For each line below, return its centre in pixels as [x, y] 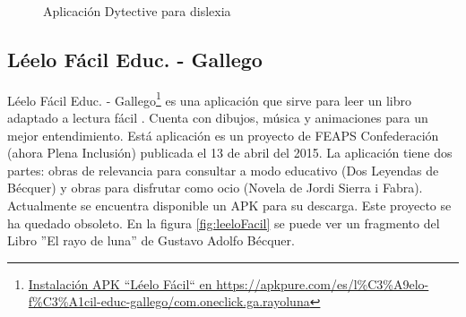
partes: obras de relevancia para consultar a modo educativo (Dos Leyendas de [223, 170]
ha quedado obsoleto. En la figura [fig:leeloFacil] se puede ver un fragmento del [224, 223]
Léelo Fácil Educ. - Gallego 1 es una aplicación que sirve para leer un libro [209, 99]
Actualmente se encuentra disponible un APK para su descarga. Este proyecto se [229, 206]
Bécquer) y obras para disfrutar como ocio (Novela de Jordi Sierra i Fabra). [215, 188]
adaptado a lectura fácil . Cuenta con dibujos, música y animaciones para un [218, 118]
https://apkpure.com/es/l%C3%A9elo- [323, 283]
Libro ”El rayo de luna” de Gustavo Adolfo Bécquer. [151, 240]
